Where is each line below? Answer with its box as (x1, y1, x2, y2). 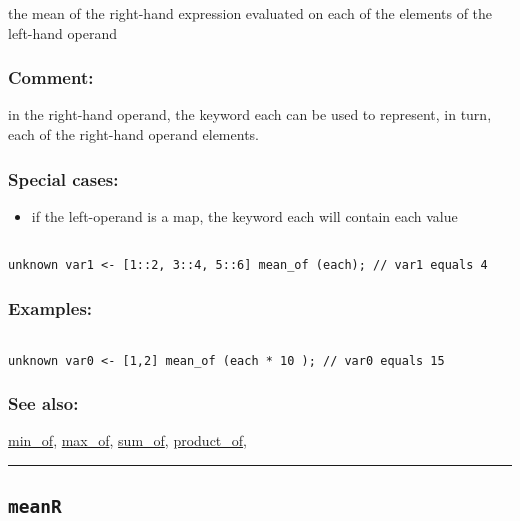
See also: (8, 391, 79, 416)
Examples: (8, 295, 93, 320)
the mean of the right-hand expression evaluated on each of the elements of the (8, 3, 493, 23)
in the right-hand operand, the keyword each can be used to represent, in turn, (8, 104, 492, 125)
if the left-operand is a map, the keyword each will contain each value (31, 205, 458, 226)
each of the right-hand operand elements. (8, 124, 259, 144)
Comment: (8, 65, 94, 90)
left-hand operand (8, 22, 117, 43)
